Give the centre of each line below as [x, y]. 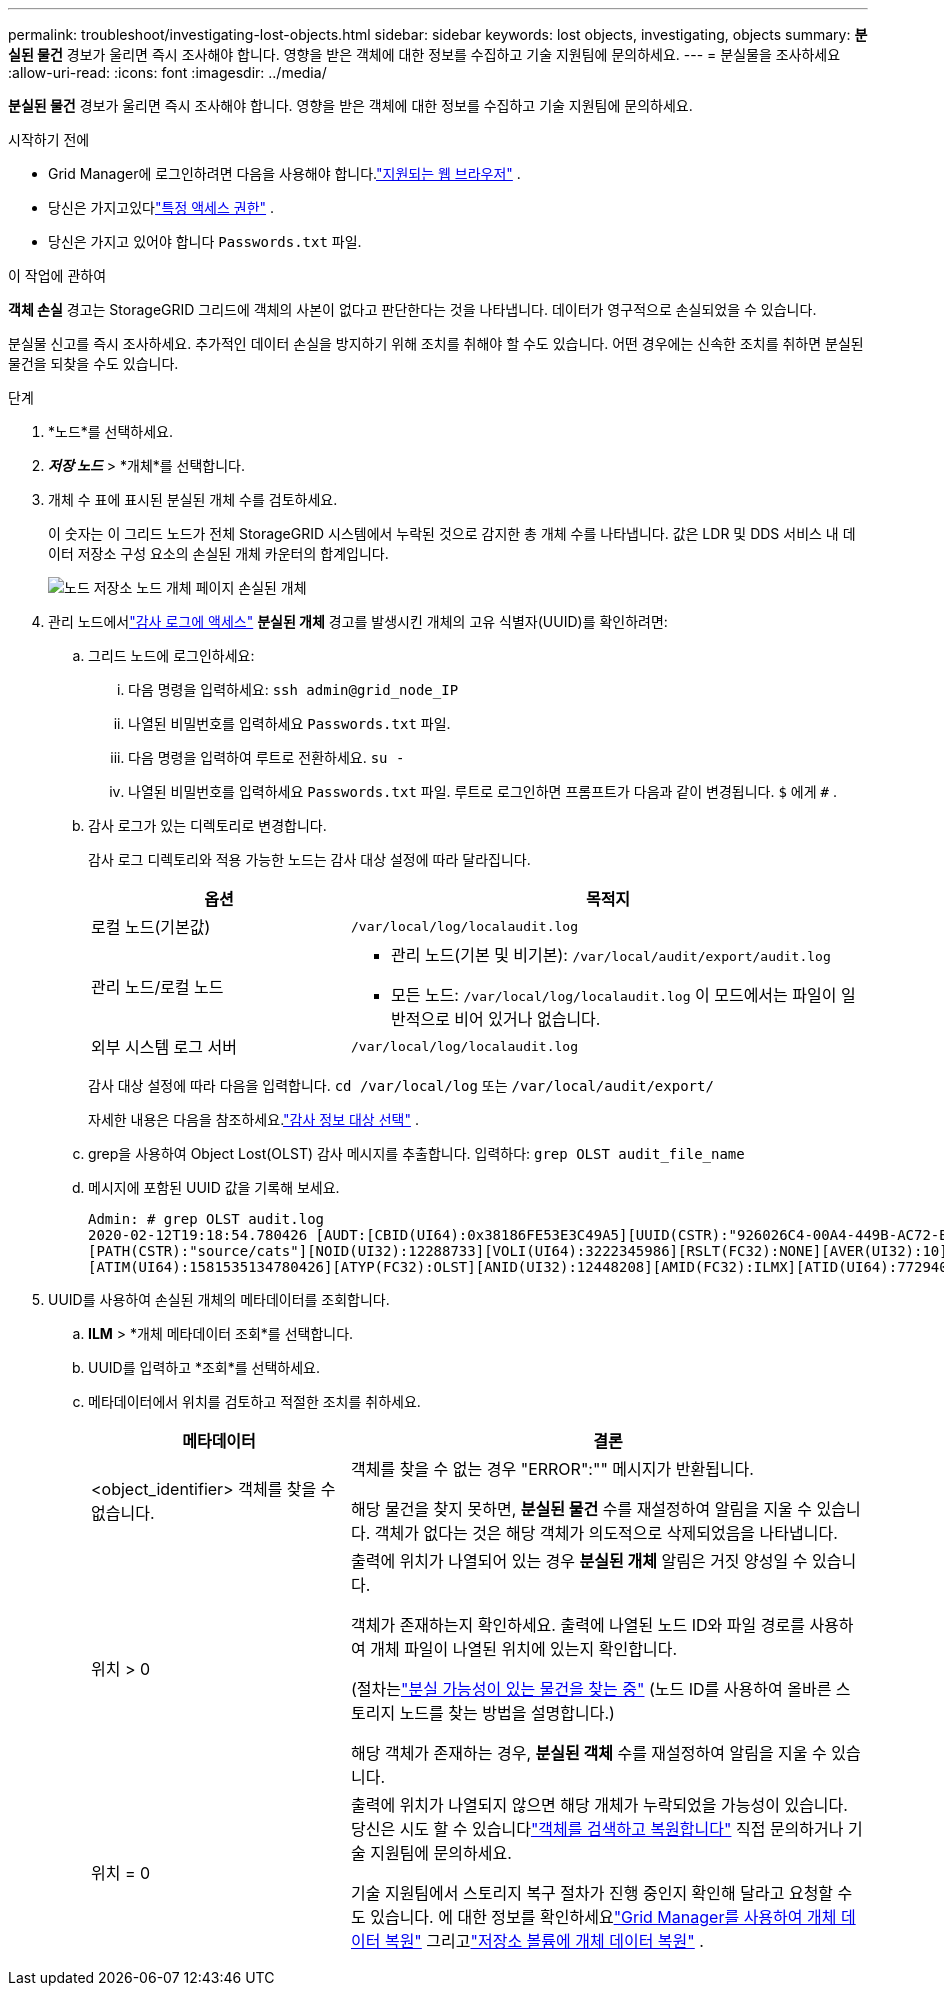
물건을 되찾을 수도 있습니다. [93, 363]
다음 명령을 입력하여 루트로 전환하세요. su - [266, 757]
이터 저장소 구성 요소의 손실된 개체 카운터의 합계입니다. [218, 553]
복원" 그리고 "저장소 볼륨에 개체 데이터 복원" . [544, 1941]
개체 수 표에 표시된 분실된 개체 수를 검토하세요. [193, 499]
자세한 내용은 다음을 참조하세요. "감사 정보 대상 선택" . [253, 1119]
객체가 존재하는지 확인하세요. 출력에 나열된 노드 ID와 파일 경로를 [577, 1625]
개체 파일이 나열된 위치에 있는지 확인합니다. [523, 1649]
